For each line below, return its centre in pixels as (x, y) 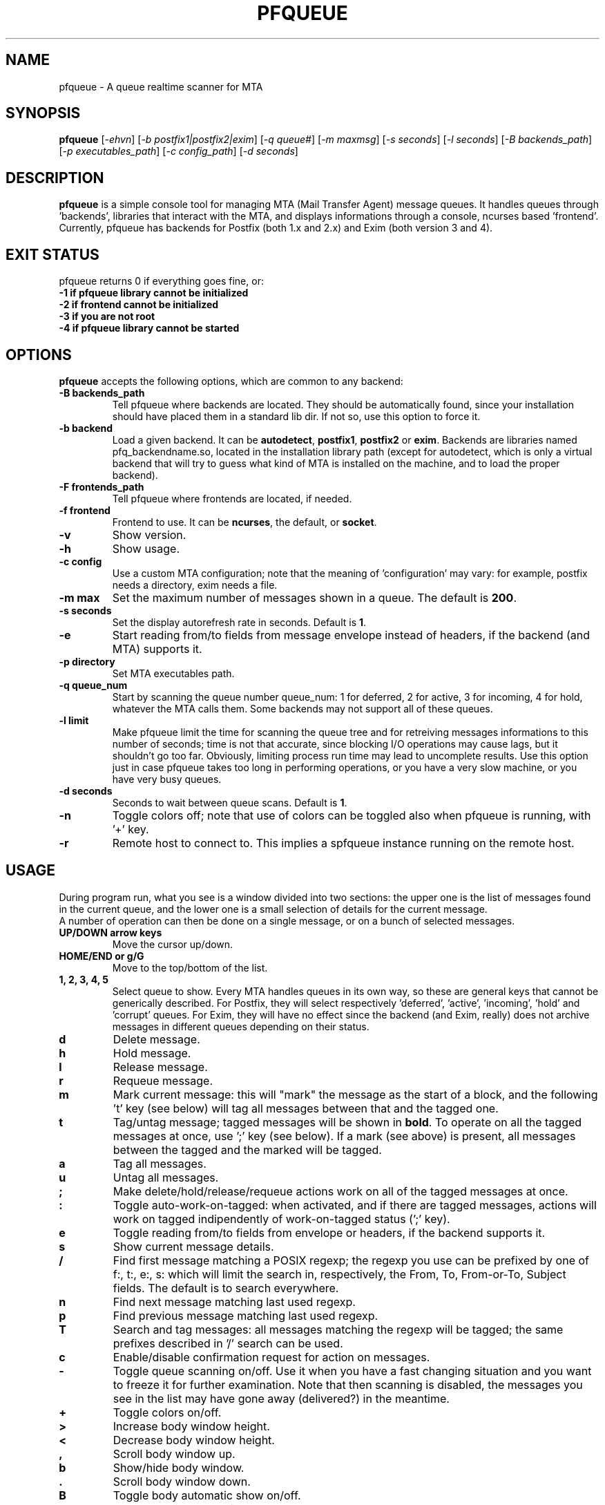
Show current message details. (193, 1246)
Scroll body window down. (182, 1481)
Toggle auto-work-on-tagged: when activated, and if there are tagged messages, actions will (355, 1205)
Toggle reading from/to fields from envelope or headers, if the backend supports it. (329, 1232)
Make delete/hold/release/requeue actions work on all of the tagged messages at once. (340, 1191)
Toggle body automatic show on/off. (207, 1495)
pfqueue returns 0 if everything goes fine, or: (161, 281)
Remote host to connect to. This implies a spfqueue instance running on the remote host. (343, 843)
